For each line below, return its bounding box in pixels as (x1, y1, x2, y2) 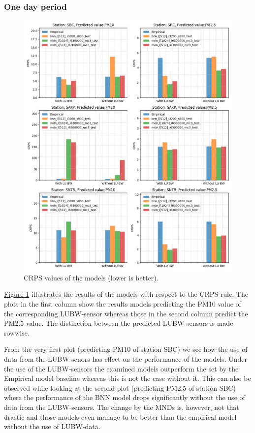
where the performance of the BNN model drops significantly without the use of (4, 392, 245, 402)
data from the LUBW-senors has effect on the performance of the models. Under (4, 353, 247, 364)
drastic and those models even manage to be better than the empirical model (4, 411, 237, 422)
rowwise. (4, 327, 30, 338)
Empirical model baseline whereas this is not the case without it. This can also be (4, 373, 251, 383)
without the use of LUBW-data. (4, 421, 100, 432)
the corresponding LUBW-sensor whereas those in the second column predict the (4, 308, 248, 318)
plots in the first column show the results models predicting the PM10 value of (4, 298, 241, 309)
